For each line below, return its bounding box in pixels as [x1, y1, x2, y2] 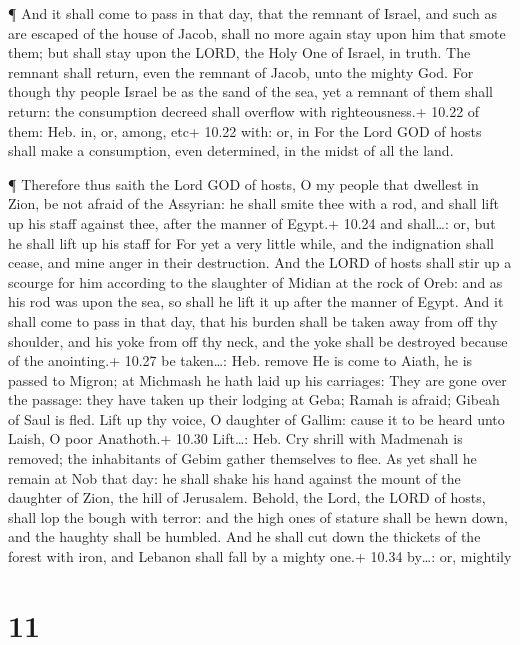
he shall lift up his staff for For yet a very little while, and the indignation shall [8, 232, 494, 253]
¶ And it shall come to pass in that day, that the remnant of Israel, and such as [8, 3, 497, 23]
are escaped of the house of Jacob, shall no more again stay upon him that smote [8, 22, 506, 43]
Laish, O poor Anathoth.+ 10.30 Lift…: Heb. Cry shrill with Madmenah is [8, 428, 463, 449]
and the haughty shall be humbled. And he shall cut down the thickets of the [8, 526, 481, 547]
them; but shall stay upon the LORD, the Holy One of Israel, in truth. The [8, 42, 471, 63]
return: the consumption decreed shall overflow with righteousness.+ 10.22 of [8, 100, 480, 121]
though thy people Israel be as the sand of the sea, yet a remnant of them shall [8, 81, 493, 102]
